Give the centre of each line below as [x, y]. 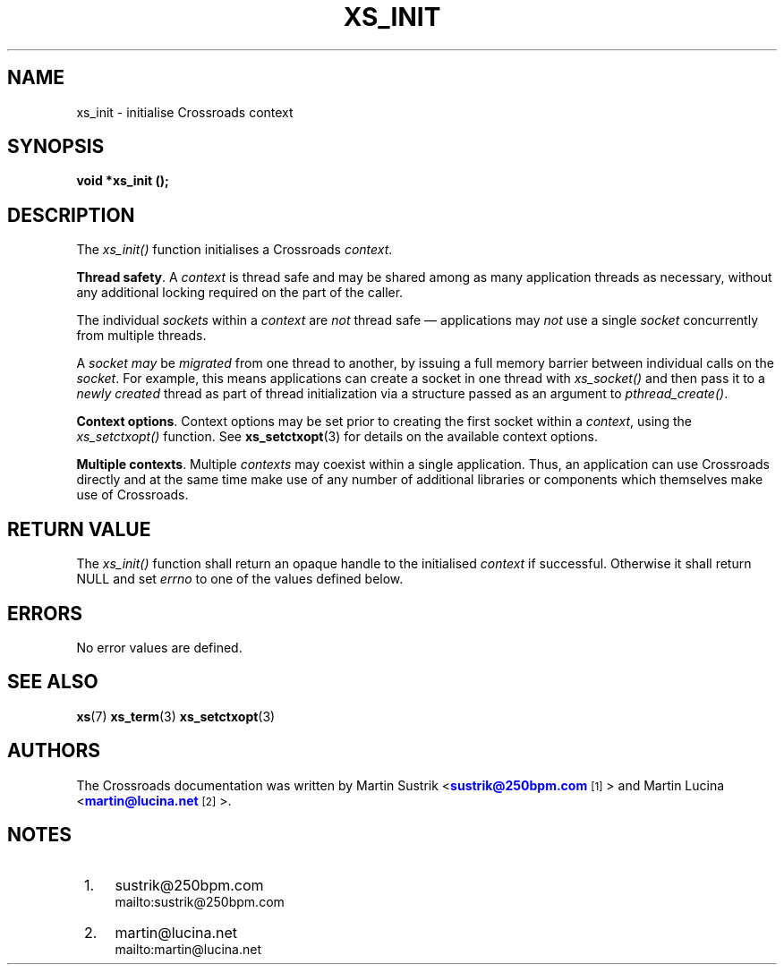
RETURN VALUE [79, 529]
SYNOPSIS [56, 147]
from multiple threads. [141, 336]
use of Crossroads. [132, 495]
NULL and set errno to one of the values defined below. [240, 579]
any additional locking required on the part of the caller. [240, 293]
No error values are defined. [159, 647]
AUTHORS [54, 751]
